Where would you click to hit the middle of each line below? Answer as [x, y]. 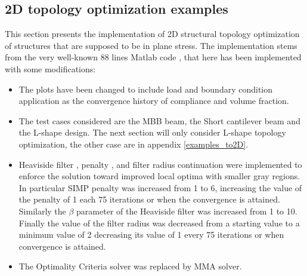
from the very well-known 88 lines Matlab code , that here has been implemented [153, 57]
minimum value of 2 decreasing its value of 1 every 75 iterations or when [151, 234]
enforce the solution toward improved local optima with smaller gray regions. [159, 176]
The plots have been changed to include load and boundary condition [146, 89]
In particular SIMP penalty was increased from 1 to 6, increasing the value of [160, 187]
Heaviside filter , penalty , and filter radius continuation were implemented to [160, 164]
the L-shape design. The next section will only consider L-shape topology [152, 132]
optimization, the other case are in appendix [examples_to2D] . [134, 144]
